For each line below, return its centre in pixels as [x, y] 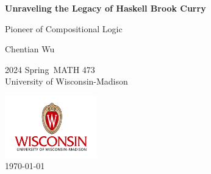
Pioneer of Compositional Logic [64, 28]
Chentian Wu [30, 49]
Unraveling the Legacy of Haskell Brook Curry [105, 8]
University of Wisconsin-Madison [66, 81]
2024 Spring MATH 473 [50, 69]
